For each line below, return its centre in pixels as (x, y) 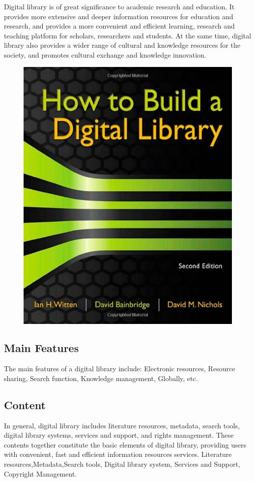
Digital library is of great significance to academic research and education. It (119, 6)
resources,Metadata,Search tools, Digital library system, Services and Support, (122, 464)
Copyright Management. (41, 473)
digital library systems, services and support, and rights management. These (119, 435)
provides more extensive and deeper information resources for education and (119, 16)
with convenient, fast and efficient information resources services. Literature (118, 454)
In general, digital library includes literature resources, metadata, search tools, (122, 425)
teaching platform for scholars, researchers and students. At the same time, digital (128, 35)
